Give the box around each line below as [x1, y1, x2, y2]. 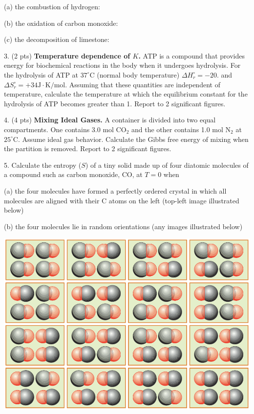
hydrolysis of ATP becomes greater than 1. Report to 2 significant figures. [4, 98, 226, 108]
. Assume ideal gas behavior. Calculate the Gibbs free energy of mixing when [18, 134, 249, 144]
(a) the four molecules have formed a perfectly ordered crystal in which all [4, 185, 227, 196]
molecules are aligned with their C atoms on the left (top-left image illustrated [4, 195, 239, 205]
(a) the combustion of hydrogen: [4, 1, 100, 11]
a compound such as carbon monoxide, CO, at [4, 169, 143, 179]
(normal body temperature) [97, 69, 180, 79]
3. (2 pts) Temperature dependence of [4, 50, 130, 60]
